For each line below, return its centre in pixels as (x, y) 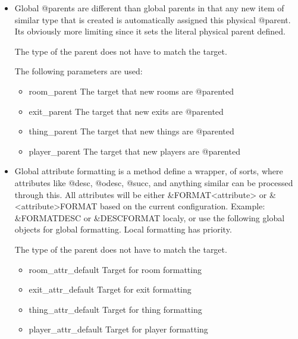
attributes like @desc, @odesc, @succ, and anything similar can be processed (154, 182)
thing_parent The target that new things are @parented (131, 131)
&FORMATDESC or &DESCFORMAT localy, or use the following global (150, 217)
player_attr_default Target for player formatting (118, 329)
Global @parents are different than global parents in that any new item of (149, 8)
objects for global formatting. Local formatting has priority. (123, 229)
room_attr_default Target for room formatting (115, 269)
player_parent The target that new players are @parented (134, 151)
